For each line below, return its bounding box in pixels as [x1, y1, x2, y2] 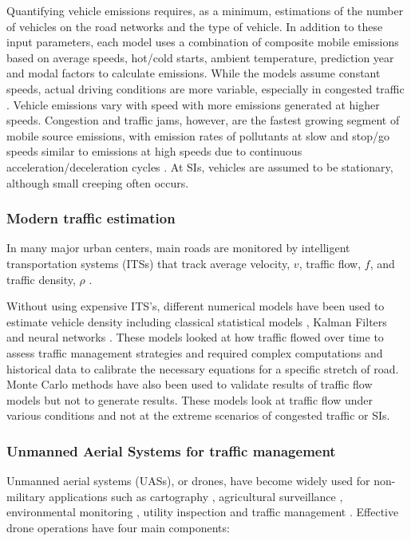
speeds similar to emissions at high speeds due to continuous [6, 143, 302, 160]
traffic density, [6, 270, 76, 287]
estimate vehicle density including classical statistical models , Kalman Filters [6, 313, 387, 330]
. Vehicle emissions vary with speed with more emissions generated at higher [6, 96, 380, 113]
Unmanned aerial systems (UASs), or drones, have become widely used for [6, 472, 370, 489]
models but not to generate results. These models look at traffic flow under [6, 391, 373, 408]
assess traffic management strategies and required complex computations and [6, 344, 383, 361]
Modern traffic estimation [6, 208, 176, 228]
